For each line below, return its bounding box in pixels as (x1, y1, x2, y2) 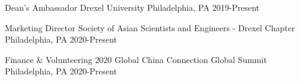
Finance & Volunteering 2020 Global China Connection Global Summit (5, 53, 267, 65)
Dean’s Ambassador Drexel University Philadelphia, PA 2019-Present (5, 1, 260, 13)
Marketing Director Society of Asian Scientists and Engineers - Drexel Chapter (5, 21, 295, 34)
